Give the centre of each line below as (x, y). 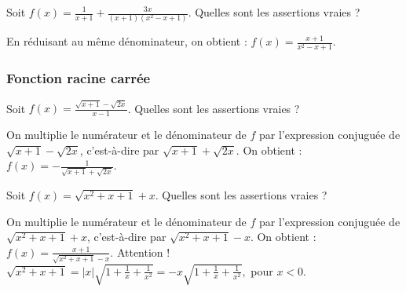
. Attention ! (140, 252)
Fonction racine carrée (79, 78)
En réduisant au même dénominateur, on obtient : (127, 41)
